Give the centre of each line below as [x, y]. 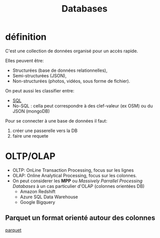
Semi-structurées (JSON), [39, 75]
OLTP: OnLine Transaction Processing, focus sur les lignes [73, 170]
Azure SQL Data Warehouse [49, 197]
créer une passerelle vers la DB [45, 131]
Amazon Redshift [38, 191]
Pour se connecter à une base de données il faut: [56, 121]
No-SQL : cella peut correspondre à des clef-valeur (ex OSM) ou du [83, 105]
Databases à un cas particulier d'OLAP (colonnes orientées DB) [78, 186]
